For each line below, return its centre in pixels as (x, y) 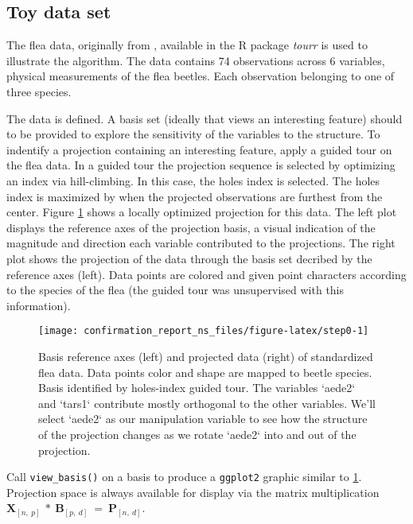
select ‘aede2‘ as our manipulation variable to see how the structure (203, 419)
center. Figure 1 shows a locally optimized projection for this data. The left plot (202, 212)
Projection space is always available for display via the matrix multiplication (193, 492)
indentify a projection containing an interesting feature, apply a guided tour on (199, 149)
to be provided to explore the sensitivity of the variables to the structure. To (193, 134)
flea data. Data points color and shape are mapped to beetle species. (205, 372)
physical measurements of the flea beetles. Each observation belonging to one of (201, 76)
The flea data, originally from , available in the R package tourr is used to (187, 45)
